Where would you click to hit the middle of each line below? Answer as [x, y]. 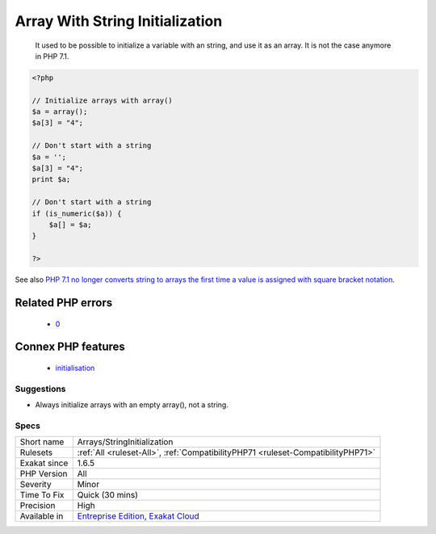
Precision [38, 506]
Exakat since [44, 463]
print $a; [51, 179]
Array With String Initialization [119, 21]
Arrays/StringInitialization [125, 442]
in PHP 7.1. [52, 56]
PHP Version [44, 474]
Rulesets [36, 452]
